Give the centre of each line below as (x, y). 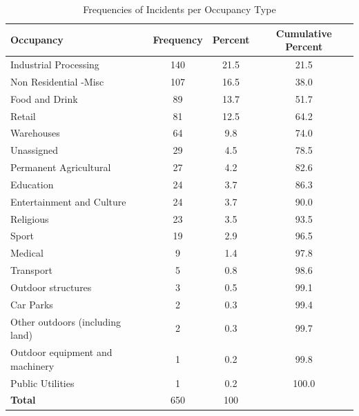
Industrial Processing (55, 65)
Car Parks (32, 304)
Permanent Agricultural (61, 167)
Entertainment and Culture (68, 201)
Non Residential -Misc (57, 81)
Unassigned (34, 150)
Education (32, 184)
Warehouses (35, 133)
